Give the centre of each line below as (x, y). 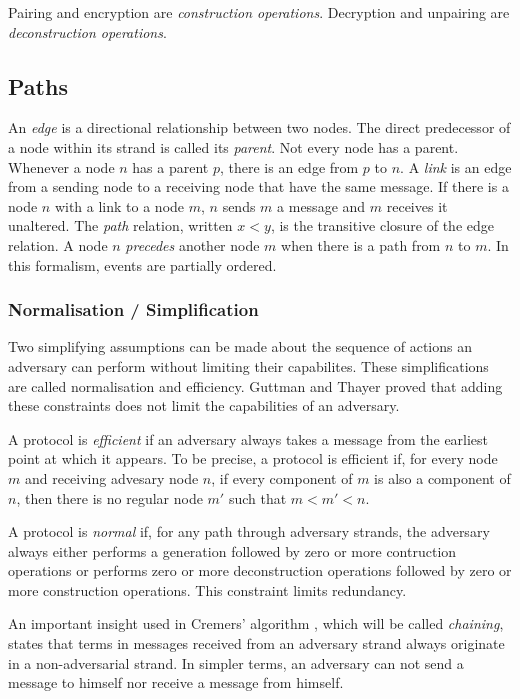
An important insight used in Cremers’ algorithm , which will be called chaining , (256, 623)
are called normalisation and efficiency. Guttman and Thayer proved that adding (255, 385)
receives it (417, 205)
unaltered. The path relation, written (120, 225)
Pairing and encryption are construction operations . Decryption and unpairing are (259, 12)
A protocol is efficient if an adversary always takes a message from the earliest (248, 438)
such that (257, 497)
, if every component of (282, 477)
